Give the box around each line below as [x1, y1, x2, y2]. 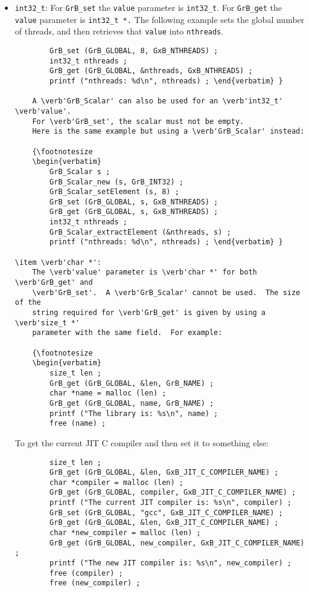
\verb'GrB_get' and [14, 278, 93, 287]
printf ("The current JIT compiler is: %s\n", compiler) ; [49, 498, 291, 507]
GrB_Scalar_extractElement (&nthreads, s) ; [49, 227, 231, 236]
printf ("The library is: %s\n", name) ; [49, 409, 218, 418]
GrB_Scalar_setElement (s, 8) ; [49, 187, 179, 197]
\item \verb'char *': [14, 258, 101, 267]
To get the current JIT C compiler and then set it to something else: [14, 436, 269, 449]
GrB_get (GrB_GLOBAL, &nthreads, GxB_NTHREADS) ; [49, 67, 253, 76]
